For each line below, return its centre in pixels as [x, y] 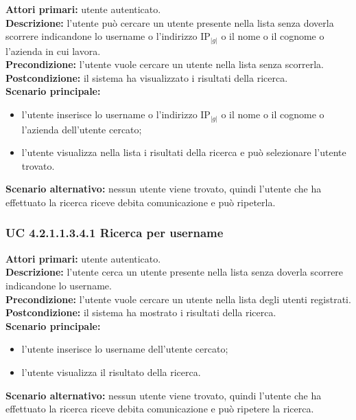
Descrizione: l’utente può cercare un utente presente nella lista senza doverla [170, 22]
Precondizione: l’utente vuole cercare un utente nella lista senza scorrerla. [165, 64]
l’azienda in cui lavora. [53, 51]
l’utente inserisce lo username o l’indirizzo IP [116, 114]
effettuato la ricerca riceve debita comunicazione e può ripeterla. [141, 202]
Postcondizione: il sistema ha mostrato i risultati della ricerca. [141, 312]
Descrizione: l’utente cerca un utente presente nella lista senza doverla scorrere [175, 272]
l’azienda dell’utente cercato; [82, 129]
